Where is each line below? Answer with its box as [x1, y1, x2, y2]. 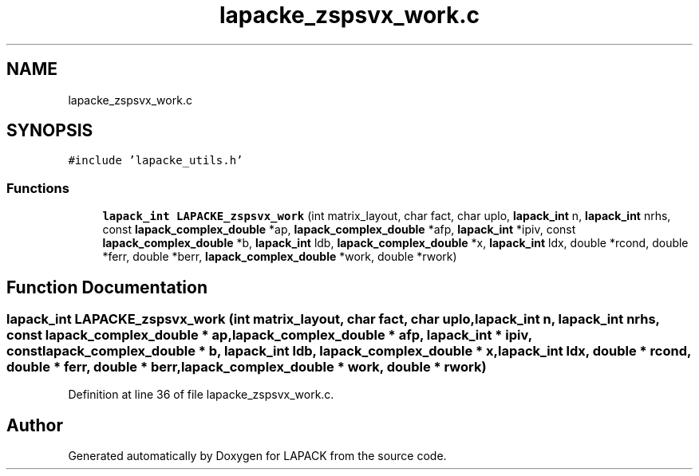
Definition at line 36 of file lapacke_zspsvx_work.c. [68, 387, 334, 402]
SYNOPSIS [6, 120, 93, 141]
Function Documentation [6, 277, 207, 297]
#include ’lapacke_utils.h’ [68, 154, 243, 167]
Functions [6, 179, 69, 196]
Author [6, 415, 63, 435]
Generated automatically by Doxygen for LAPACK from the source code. [68, 449, 447, 463]
